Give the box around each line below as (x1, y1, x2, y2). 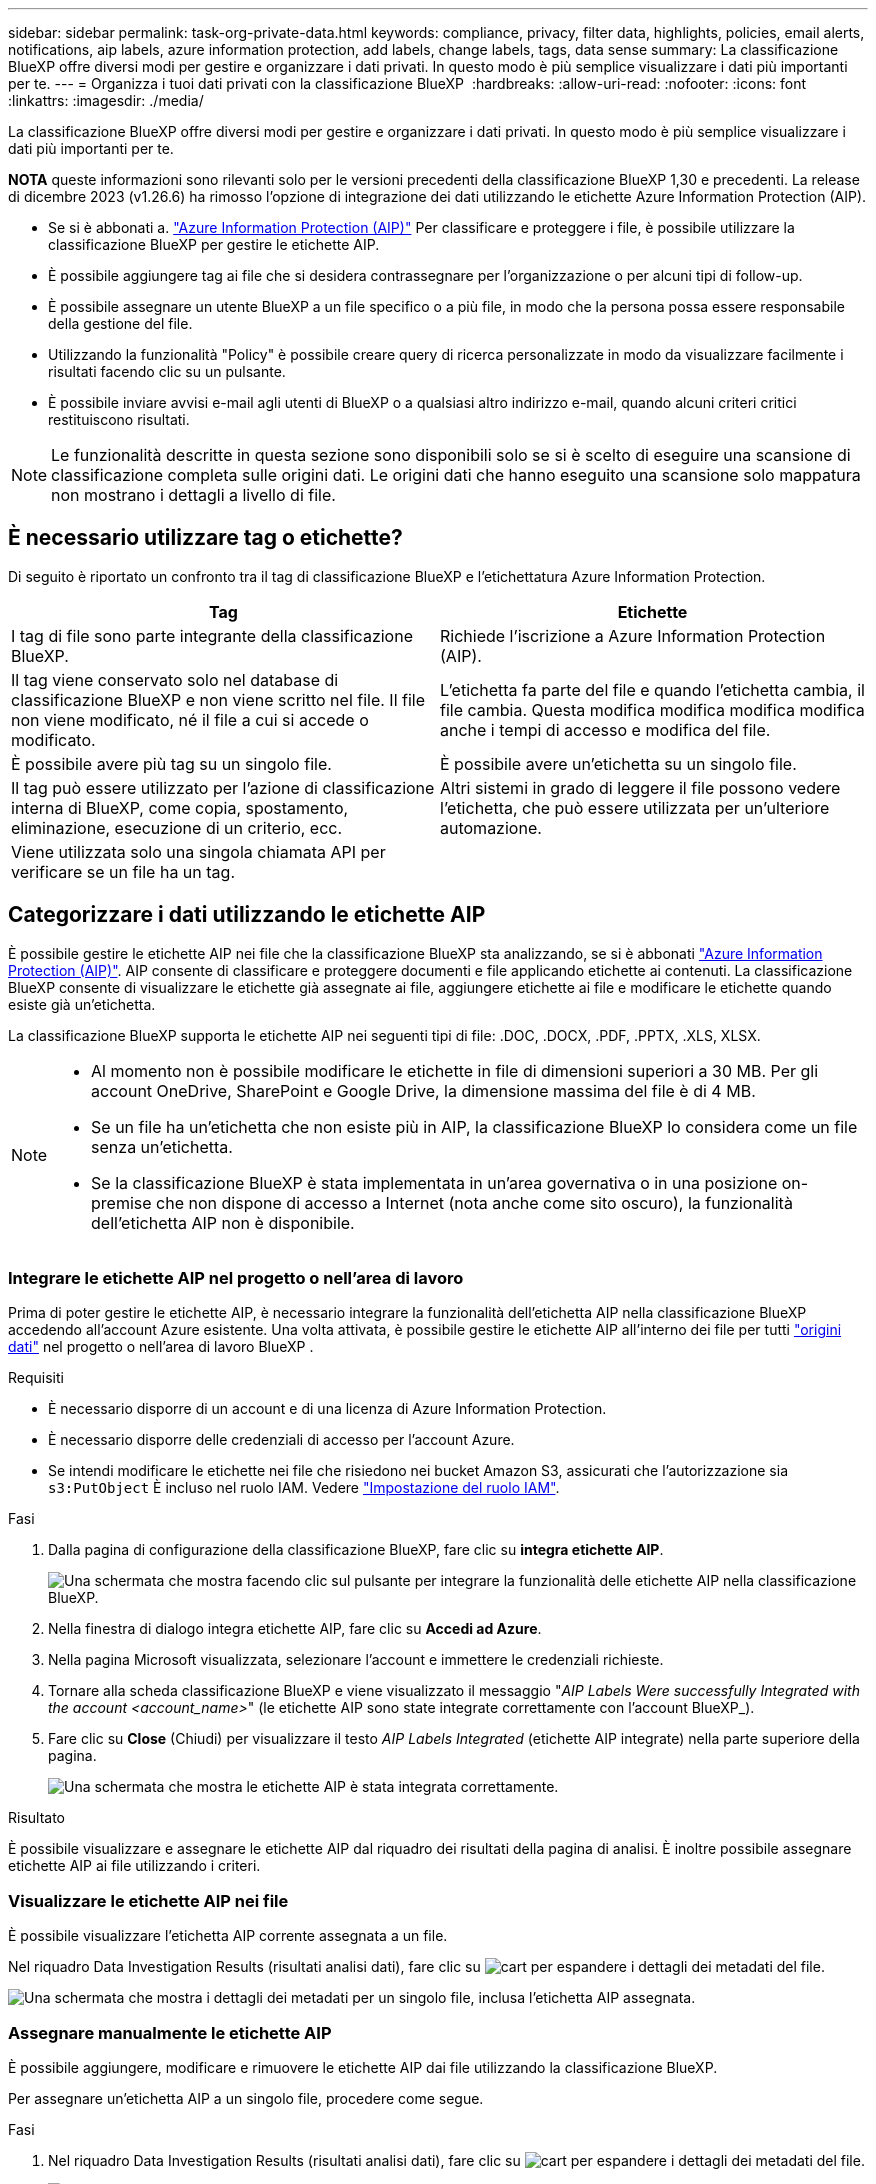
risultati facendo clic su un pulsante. (48, 363, 286, 380)
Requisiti (8, 1369, 64, 1387)
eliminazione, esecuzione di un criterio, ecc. (11, 817, 343, 838)
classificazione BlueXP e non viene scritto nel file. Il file (11, 689, 426, 710)
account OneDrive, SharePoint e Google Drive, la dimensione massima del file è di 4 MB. (91, 1080, 756, 1101)
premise (91, 1192, 152, 1213)
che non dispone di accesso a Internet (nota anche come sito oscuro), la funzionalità (156, 1192, 793, 1213)
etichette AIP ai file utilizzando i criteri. (8, 1857, 261, 1875)
